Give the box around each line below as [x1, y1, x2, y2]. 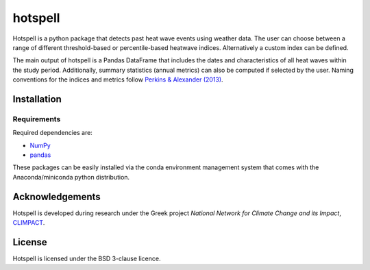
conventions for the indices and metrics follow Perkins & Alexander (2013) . [12, 75, 223, 84]
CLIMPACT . [12, 219, 45, 227]
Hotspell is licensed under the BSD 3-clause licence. [12, 254, 161, 263]
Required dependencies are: [12, 129, 92, 137]
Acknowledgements [12, 191, 101, 202]
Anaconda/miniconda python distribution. [12, 173, 130, 181]
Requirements [12, 114, 61, 123]
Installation [12, 93, 62, 105]
